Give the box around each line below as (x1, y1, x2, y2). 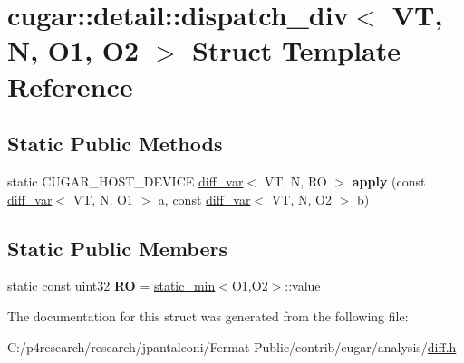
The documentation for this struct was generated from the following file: (7, 306, 409, 325)
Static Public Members (7, 234, 228, 262)
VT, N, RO (264, 171, 327, 190)
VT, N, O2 (271, 189, 332, 208)
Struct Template (191, 32, 401, 69)
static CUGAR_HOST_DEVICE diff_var (7, 171, 244, 190)
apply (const (352, 171, 426, 190)
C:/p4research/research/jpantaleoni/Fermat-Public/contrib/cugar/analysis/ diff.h (7, 337, 457, 356)
